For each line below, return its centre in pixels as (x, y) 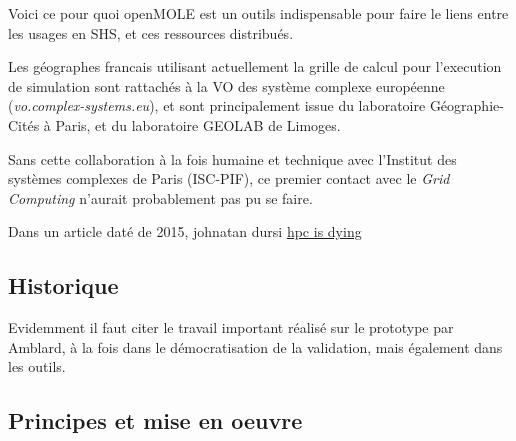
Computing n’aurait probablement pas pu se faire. (160, 197)
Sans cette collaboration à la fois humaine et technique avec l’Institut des (232, 158)
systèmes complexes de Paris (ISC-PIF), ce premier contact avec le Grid (229, 178)
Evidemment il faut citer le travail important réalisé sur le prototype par (231, 327)
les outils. (37, 366)
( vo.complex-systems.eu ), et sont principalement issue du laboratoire (217, 105)
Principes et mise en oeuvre (155, 420)
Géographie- (466, 105)
